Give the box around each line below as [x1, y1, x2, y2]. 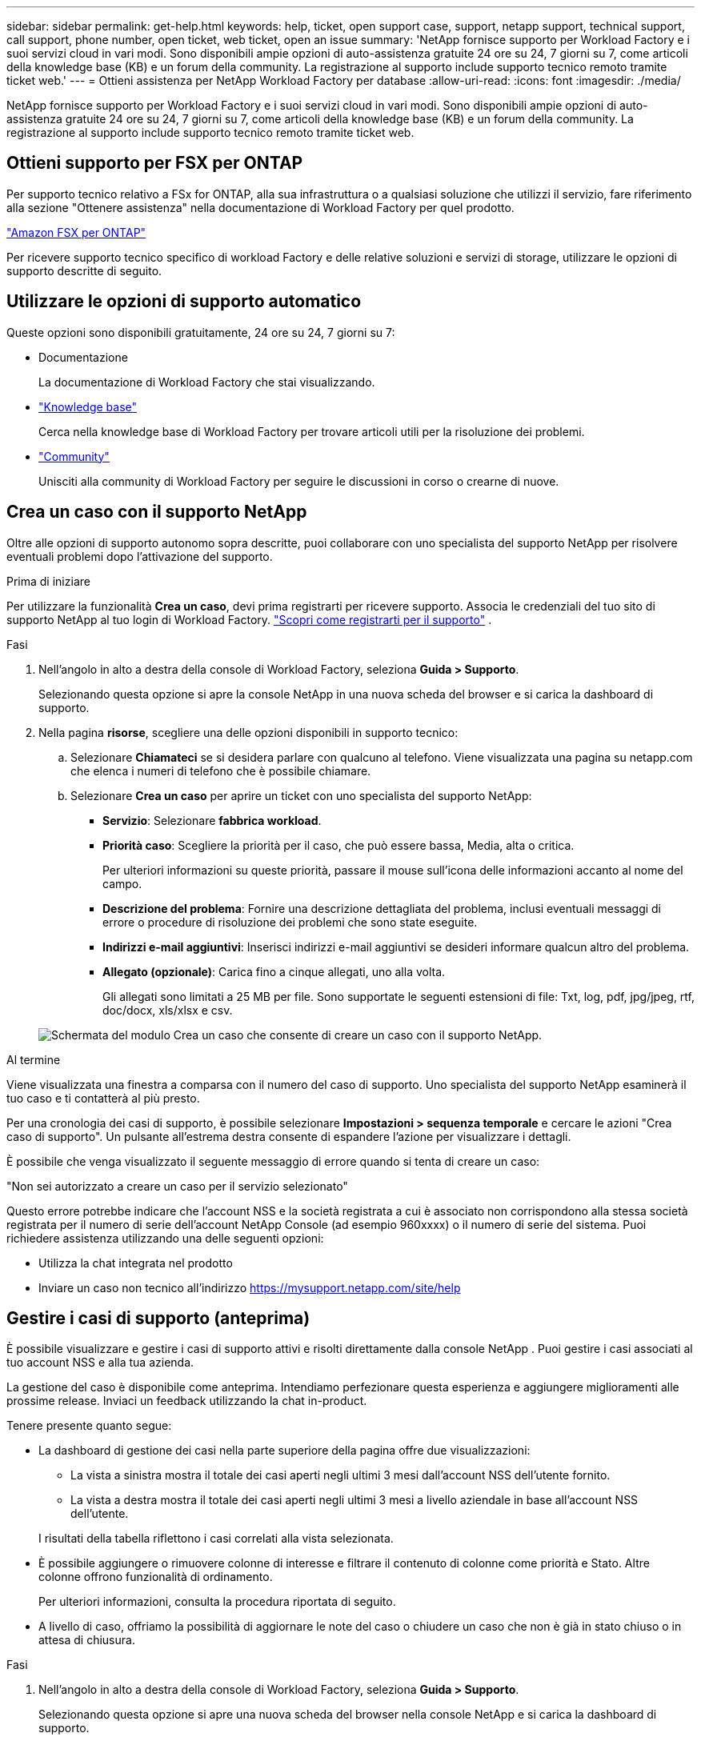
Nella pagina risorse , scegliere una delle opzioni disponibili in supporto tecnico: [38, 725, 459, 739]
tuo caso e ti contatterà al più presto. [6, 1091, 200, 1105]
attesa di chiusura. [38, 1633, 135, 1647]
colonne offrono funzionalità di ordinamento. [38, 1570, 273, 1584]
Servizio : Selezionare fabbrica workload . [102, 813, 322, 827]
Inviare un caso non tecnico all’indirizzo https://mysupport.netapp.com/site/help [38, 1280, 461, 1295]
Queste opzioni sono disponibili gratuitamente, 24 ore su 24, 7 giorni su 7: [6, 325, 395, 339]
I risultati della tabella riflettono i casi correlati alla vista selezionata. [38, 1531, 394, 1546]
